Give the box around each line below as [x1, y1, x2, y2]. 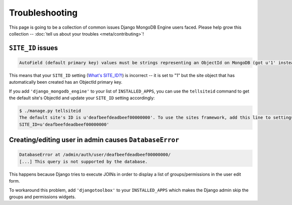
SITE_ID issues [9, 44, 58, 52]
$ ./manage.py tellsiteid [19, 108, 81, 114]
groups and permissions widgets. [9, 194, 76, 200]
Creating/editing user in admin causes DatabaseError [9, 136, 180, 144]
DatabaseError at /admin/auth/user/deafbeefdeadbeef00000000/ [19, 152, 171, 158]
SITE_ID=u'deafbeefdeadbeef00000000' [19, 122, 109, 127]
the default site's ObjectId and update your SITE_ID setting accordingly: [9, 95, 155, 101]
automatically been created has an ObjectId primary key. [9, 79, 123, 85]
